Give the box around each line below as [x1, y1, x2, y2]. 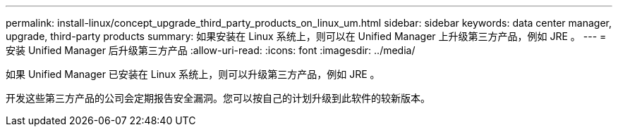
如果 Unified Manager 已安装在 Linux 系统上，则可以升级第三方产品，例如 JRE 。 [6, 68, 380, 80]
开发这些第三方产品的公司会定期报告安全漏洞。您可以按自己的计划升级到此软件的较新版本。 [6, 92, 430, 104]
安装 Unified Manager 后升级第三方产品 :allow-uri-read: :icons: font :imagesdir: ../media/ [6, 44, 416, 56]
